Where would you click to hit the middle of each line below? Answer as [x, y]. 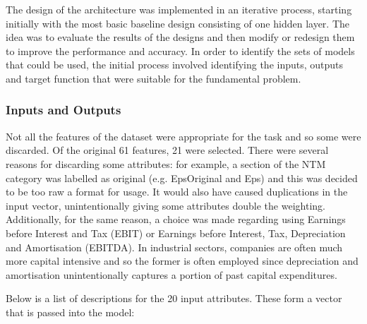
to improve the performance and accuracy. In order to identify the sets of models [180, 50]
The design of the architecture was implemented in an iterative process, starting [179, 9]
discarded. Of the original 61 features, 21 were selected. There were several [167, 150]
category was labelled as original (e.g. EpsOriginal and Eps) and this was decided [182, 178]
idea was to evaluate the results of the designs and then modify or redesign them [180, 37]
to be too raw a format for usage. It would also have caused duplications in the [177, 192]
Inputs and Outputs [64, 110]
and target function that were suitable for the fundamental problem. [154, 78]
